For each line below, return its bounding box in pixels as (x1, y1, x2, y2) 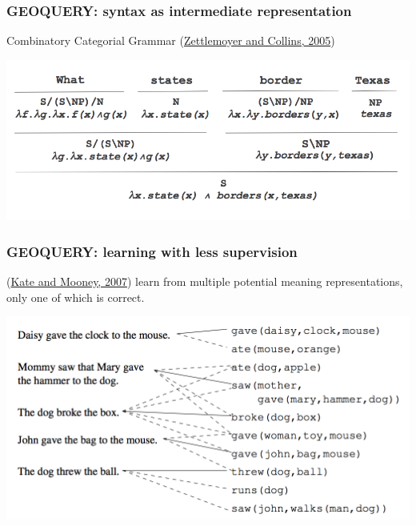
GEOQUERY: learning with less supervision (6, 241, 298, 261)
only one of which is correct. (6, 288, 145, 305)
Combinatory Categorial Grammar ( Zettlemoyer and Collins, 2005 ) (6, 32, 335, 49)
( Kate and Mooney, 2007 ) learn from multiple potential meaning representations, (6, 273, 403, 290)
